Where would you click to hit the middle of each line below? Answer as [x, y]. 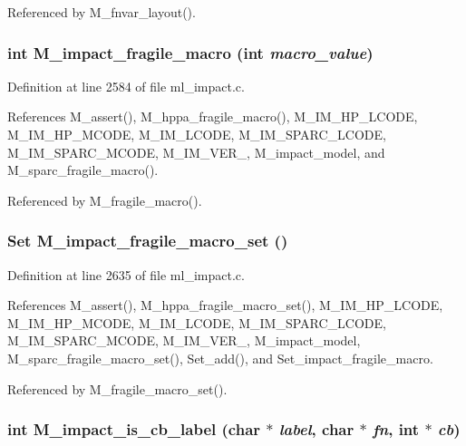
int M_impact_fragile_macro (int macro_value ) [190, 52]
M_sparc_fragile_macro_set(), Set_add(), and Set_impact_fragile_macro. [220, 358]
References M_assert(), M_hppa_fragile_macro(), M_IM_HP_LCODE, [213, 116]
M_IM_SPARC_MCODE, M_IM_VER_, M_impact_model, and [196, 152]
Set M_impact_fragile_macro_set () [148, 241]
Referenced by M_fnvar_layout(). [102, 12]
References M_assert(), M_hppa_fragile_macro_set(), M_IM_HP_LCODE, [225, 305]
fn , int [396, 429]
